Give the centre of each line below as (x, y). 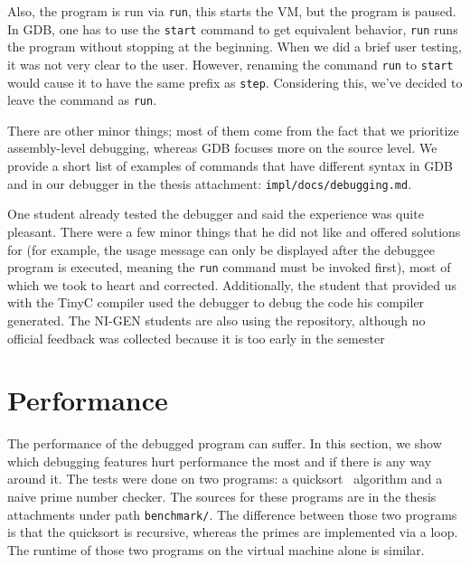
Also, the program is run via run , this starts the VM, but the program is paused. (232, 11)
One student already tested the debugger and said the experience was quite (216, 214)
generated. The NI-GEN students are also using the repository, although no (216, 320)
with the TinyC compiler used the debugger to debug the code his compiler (216, 302)
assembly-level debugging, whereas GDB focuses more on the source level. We (222, 148)
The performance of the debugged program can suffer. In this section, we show (225, 443)
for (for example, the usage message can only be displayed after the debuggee (221, 249)
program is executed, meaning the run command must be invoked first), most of (229, 267)
